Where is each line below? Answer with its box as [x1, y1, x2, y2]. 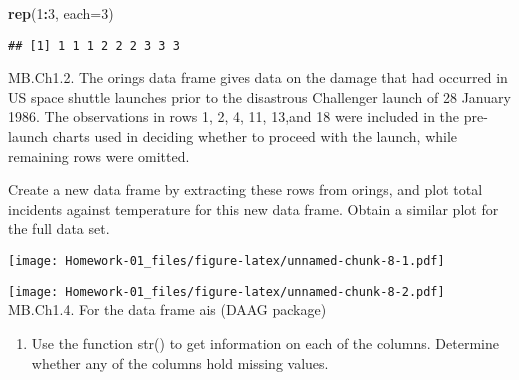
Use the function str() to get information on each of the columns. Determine [31, 332, 499, 353]
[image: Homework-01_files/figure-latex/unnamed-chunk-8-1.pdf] [8, 254, 445, 268]
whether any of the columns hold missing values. [31, 352, 329, 373]
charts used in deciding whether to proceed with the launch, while [52, 126, 458, 147]
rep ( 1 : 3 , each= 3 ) [8, 3, 114, 23]
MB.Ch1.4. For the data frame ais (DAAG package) [8, 299, 327, 320]
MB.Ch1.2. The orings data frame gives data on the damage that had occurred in [8, 67, 508, 88]
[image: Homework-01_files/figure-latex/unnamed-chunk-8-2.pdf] [8, 284, 445, 299]
